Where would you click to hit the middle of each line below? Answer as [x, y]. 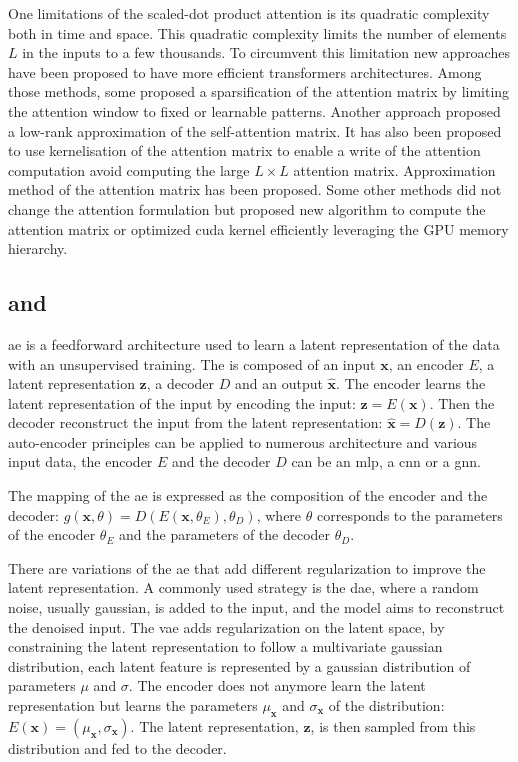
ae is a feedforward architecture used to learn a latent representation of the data [254, 343]
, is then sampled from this [393, 725]
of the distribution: [386, 705]
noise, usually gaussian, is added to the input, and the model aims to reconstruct [256, 607]
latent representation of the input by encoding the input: [182, 402]
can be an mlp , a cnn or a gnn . [386, 461]
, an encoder [426, 363]
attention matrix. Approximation [394, 169]
